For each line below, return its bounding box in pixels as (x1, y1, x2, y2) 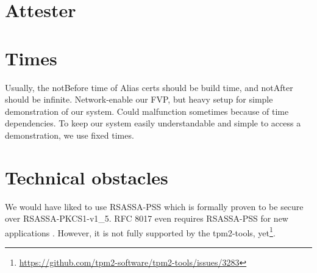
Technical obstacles (5, 164, 168, 189)
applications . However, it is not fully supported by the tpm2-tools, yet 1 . (5, 224, 276, 239)
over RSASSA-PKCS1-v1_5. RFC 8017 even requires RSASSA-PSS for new (5, 212, 288, 225)
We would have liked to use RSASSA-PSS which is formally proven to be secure (5, 200, 304, 213)
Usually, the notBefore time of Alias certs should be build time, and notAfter (5, 81, 293, 93)
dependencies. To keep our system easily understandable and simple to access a (5, 117, 301, 129)
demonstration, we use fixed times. (5, 128, 134, 141)
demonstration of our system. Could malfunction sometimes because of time (5, 104, 289, 117)
